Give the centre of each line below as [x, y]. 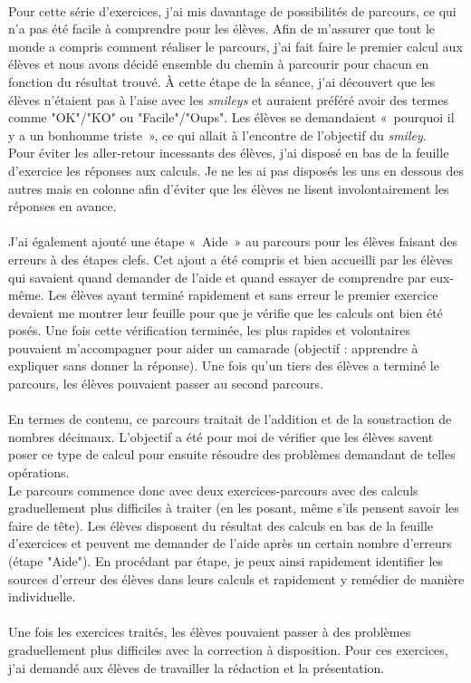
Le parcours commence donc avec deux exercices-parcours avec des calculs [213, 490]
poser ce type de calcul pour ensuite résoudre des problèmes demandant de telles [232, 454]
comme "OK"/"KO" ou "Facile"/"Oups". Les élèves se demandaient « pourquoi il [231, 117]
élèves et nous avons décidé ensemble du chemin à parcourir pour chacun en [219, 64]
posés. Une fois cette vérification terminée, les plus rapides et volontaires [209, 330]
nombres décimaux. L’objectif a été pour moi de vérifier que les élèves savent [221, 436]
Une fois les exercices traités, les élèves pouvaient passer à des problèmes [210, 632]
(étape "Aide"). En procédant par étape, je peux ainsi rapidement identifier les [226, 561]
